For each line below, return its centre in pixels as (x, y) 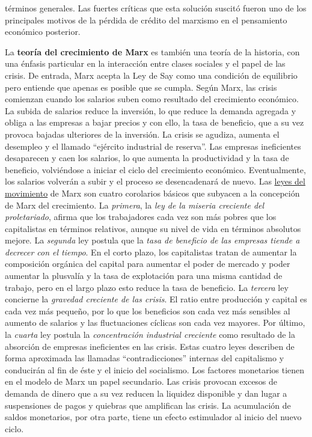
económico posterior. (43, 32)
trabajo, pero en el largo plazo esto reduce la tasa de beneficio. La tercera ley (147, 287)
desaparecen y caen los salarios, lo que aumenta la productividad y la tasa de (147, 158)
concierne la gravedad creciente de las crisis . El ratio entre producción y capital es (156, 299)
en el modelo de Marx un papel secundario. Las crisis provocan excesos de (141, 381)
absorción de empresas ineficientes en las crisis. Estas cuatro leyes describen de (150, 346)
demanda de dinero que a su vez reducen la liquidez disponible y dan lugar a (146, 393)
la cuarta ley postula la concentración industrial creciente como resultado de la (150, 335)
